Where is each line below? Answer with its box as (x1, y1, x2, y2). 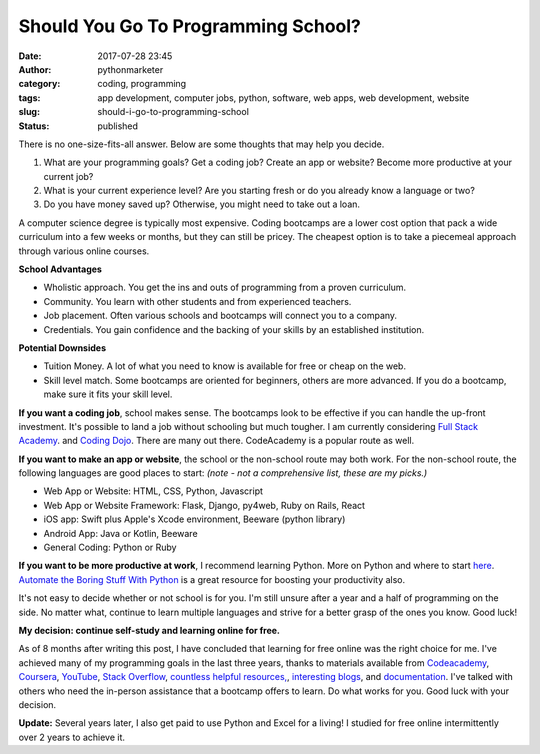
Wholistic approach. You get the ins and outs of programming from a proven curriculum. (43, 281, 407, 294)
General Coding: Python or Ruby (43, 541, 177, 554)
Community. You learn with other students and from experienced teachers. (43, 295, 352, 307)
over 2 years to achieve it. (18, 731, 125, 743)
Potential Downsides (18, 341, 107, 354)
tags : (18, 91, 41, 104)
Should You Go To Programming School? (18, 15, 362, 37)
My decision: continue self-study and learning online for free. (18, 625, 280, 636)
